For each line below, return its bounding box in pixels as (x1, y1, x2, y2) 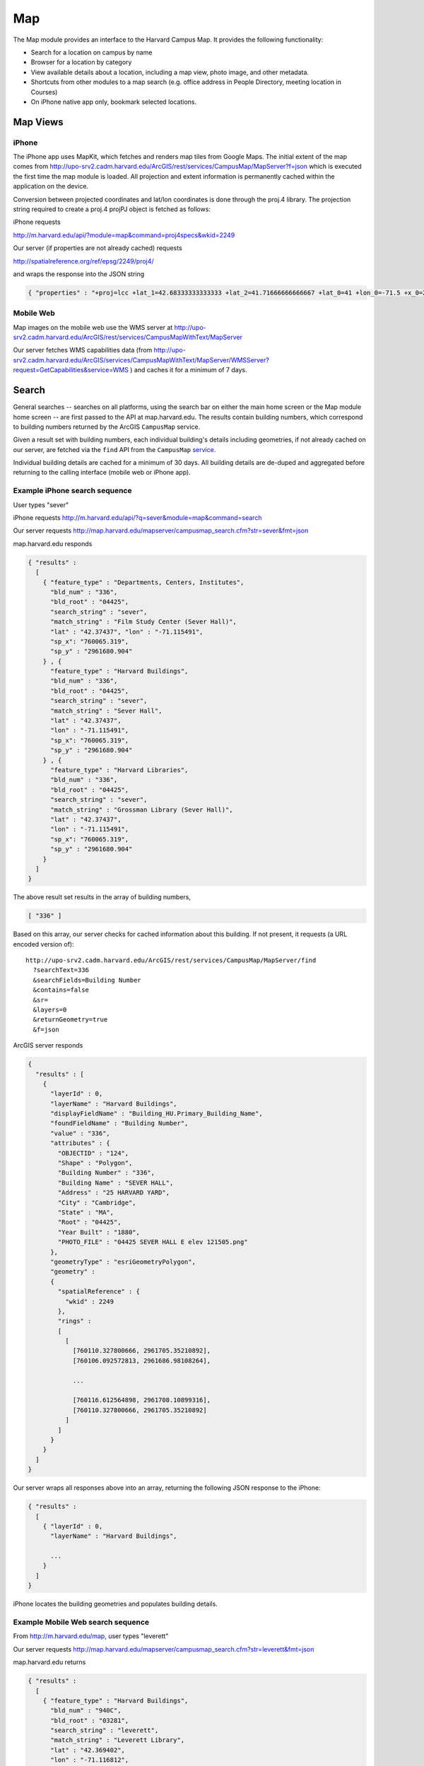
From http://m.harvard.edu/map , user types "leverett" (13, 1632, 169, 1640)
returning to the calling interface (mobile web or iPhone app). (13, 468, 191, 477)
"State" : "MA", (57, 1208, 114, 1216)
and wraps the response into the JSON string (13, 269, 145, 278)
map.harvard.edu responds (13, 539, 93, 547)
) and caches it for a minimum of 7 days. (129, 366, 247, 374)
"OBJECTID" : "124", (57, 1149, 129, 1157)
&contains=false (33, 986, 90, 994)
